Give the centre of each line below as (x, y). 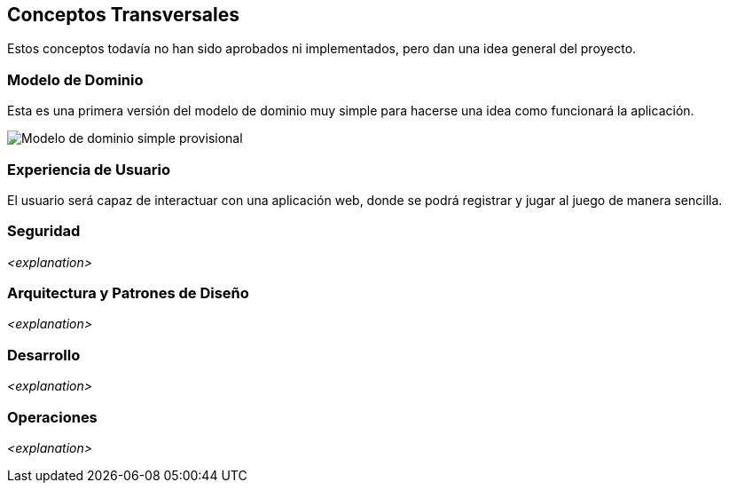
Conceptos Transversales (123, 15)
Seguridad (44, 231)
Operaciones (52, 417)
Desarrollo (44, 355)
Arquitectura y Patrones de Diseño (128, 293)
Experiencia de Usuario (89, 169)
